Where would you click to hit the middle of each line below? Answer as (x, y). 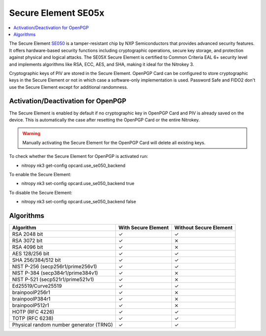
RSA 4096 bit (28, 247)
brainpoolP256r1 (31, 292)
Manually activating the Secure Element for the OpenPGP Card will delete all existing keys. (114, 143)
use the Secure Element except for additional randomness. (68, 87)
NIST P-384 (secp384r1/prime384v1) (55, 273)
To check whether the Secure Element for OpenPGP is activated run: (79, 156)
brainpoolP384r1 (31, 299)
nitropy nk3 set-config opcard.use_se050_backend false (79, 202)
